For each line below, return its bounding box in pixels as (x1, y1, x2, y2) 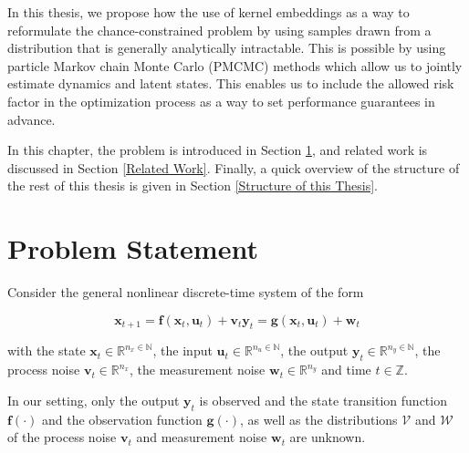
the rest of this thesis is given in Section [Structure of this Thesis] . (7, 176, 378, 195)
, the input (152, 341, 213, 360)
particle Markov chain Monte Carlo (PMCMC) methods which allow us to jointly (7, 56, 463, 75)
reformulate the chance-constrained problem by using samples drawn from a (7, 20, 432, 39)
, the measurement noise (129, 360, 266, 379)
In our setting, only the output (7, 390, 180, 409)
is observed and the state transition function (199, 390, 447, 409)
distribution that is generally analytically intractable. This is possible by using (7, 38, 446, 57)
